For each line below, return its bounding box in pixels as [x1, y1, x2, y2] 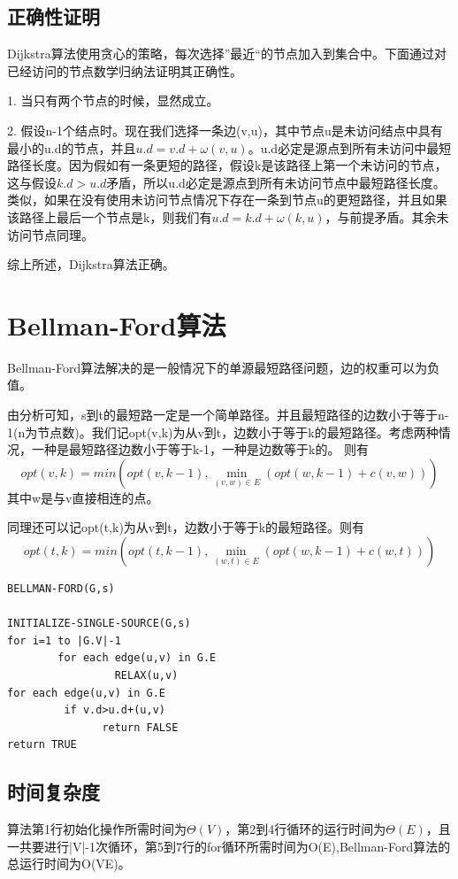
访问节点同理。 [7, 225, 94, 243]
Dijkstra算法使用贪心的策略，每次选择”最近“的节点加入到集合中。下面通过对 [7, 44, 447, 63]
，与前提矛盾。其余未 [324, 207, 449, 226]
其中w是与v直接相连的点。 [7, 488, 159, 506]
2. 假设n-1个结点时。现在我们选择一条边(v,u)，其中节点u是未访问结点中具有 [7, 120, 443, 139]
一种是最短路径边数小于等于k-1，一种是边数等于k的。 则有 [31, 440, 370, 459]
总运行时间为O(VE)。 [7, 854, 131, 873]
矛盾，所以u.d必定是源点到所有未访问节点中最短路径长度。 [106, 173, 446, 191]
